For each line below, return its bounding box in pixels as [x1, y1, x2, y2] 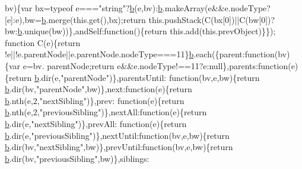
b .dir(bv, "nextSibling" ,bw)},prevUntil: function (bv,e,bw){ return [5, 141, 233, 153]
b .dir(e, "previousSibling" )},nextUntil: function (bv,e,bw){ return [5, 129, 230, 141]
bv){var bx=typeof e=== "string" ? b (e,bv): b [5, 2, 163, 14]
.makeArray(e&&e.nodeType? [162, 2, 271, 14]
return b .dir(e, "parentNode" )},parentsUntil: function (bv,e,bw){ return [9, 71, 260, 83]
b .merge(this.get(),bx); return [41, 13, 146, 25]
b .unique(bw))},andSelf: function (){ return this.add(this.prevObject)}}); [17, 25, 276, 37]
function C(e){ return [5, 36, 81, 48]
